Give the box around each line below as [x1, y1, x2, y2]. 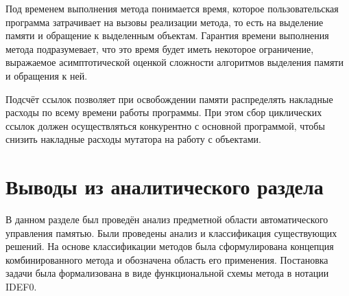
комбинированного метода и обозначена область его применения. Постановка [5, 252, 328, 266]
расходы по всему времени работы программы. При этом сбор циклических [5, 105, 322, 119]
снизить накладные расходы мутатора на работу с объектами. [5, 132, 261, 146]
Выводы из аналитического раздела [5, 172, 324, 201]
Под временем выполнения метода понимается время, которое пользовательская [5, 1, 339, 15]
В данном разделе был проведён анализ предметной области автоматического [5, 212, 328, 227]
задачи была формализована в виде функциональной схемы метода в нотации [5, 266, 329, 280]
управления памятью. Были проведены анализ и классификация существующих [5, 225, 337, 240]
